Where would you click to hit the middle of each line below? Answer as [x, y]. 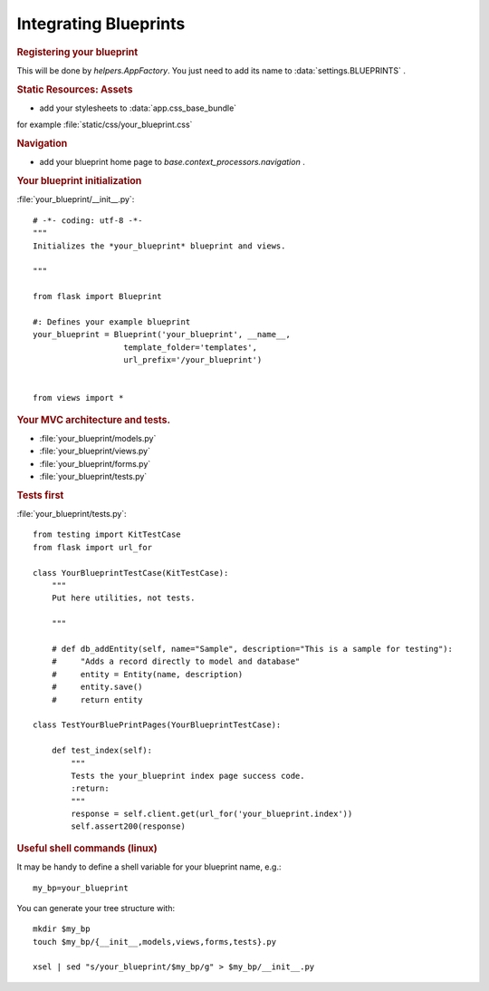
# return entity [97, 700]
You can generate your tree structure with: [96, 908]
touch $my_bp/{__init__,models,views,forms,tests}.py [154, 942]
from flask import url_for [93, 547]
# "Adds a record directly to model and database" [176, 661]
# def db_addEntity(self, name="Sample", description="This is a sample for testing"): [252, 649]
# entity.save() [97, 687]
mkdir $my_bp [62, 929]
